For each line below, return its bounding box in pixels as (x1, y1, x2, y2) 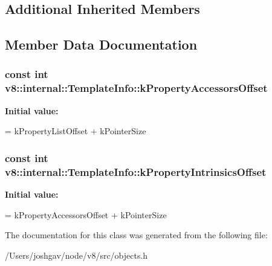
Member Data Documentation (5, 35, 198, 54)
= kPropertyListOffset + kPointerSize (5, 125, 146, 137)
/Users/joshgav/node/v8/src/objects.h (5, 248, 148, 261)
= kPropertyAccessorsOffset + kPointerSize (5, 208, 167, 221)
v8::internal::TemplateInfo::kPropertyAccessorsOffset (5, 80, 268, 96)
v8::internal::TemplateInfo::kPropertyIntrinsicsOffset (5, 164, 267, 179)
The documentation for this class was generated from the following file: (5, 229, 268, 241)
